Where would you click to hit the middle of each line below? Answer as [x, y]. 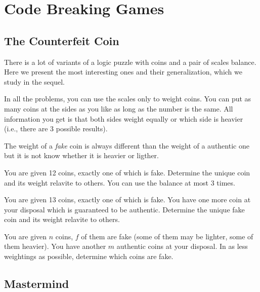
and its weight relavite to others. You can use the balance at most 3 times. [120, 182]
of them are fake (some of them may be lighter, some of [167, 236]
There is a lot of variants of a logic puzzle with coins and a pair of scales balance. [130, 62]
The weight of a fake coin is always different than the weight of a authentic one [127, 145]
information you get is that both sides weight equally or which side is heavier [124, 118]
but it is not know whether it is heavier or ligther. [81, 155]
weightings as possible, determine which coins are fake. [89, 256]
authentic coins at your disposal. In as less [182, 246]
